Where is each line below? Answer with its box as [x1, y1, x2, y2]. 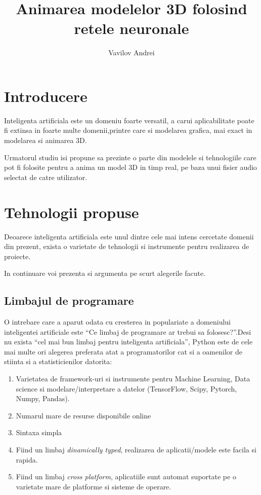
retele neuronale [74, 18, 189, 39]
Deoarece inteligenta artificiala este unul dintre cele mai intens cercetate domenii [4, 231, 254, 241]
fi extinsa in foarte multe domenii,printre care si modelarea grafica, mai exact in [4, 125, 252, 135]
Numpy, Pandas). [16, 393, 70, 404]
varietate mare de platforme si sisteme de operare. [16, 481, 171, 491]
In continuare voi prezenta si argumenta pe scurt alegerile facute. [4, 268, 206, 278]
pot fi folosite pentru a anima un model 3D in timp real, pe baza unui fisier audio [4, 162, 257, 172]
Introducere [4, 85, 88, 106]
